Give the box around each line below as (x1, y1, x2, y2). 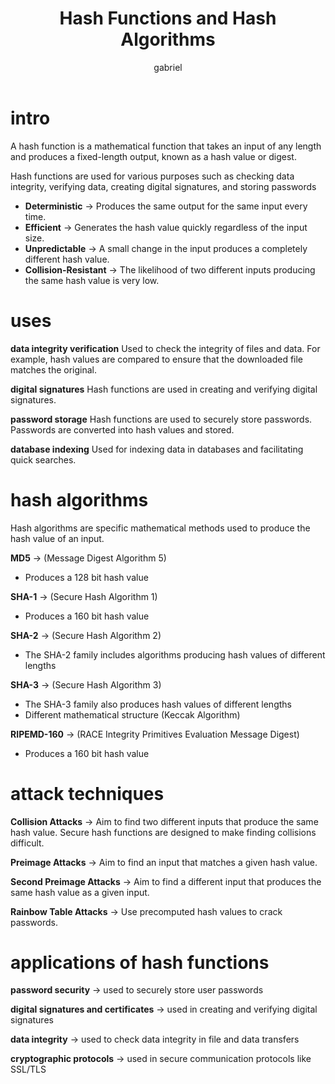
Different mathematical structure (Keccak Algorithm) (24, 708, 241, 721)
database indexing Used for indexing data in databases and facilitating (10, 443, 304, 455)
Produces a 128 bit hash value (24, 571, 149, 583)
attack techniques (10, 782, 165, 805)
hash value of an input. (10, 532, 105, 544)
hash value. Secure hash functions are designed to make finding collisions (10, 826, 317, 838)
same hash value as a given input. (10, 886, 150, 898)
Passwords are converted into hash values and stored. (10, 423, 235, 436)
